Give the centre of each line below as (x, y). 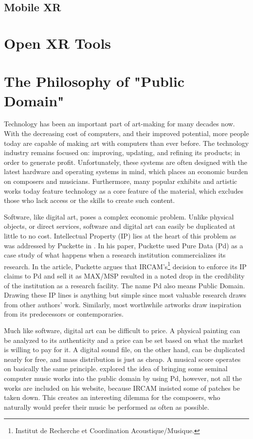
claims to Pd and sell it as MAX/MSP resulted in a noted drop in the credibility (124, 276)
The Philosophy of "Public (94, 81)
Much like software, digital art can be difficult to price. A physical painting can (122, 330)
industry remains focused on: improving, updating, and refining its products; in (122, 152)
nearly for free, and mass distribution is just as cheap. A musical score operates (122, 359)
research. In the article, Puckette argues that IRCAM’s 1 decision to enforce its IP (125, 265)
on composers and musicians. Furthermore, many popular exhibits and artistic (121, 181)
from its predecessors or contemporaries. (64, 314)
